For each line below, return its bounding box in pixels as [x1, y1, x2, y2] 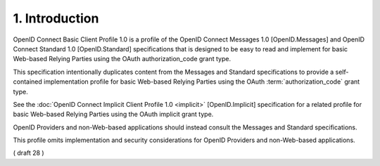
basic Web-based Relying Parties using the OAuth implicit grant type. [13, 110, 214, 119]
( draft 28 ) [13, 148, 45, 158]
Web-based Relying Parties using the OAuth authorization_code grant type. [13, 55, 232, 63]
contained [13, 77, 42, 86]
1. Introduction [13, 11, 99, 26]
